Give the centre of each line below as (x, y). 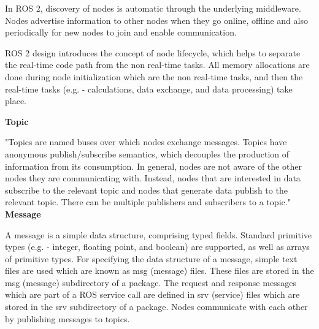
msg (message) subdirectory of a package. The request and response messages (151, 282)
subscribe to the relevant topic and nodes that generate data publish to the (146, 190)
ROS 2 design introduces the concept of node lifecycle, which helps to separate (153, 52)
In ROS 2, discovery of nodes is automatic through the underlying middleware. (153, 8)
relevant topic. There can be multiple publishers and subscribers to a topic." (148, 202)
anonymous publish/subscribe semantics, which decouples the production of (147, 153)
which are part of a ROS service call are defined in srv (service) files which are (152, 294)
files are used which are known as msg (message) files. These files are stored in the (159, 270)
